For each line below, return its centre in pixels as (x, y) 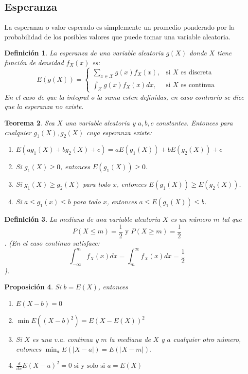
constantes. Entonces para (194, 122)
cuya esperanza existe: (119, 132)
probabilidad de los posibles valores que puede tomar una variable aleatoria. (117, 36)
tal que (232, 219)
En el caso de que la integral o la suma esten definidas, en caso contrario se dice (124, 97)
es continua (197, 85)
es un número (191, 219)
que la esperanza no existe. (44, 106)
